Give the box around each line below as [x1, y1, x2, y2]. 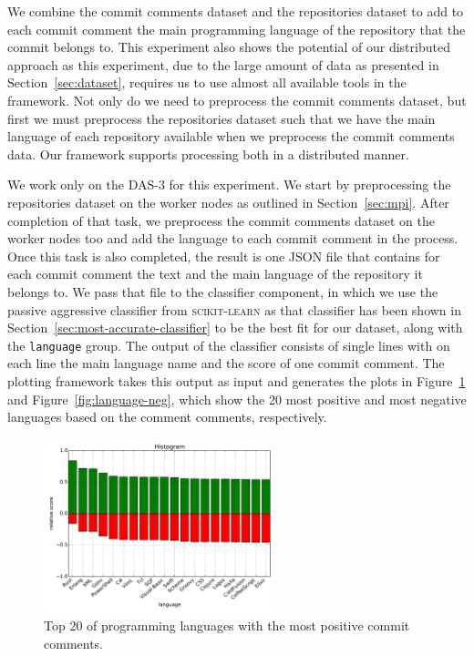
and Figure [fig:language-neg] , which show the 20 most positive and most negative [7, 389, 467, 408]
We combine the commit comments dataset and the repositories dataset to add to [7, 2, 464, 20]
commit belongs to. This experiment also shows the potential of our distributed [7, 37, 450, 56]
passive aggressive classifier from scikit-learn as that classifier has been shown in [7, 300, 461, 319]
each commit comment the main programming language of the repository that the [7, 19, 466, 38]
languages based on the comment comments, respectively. [7, 407, 327, 426]
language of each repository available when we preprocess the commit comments [7, 127, 455, 146]
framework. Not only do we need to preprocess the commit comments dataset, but [7, 90, 467, 109]
